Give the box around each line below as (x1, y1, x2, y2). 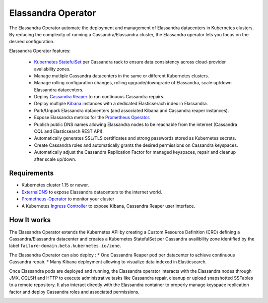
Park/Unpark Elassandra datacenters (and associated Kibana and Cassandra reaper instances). (34, 107, 229, 114)
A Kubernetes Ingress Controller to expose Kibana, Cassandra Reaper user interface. (21, 203, 196, 209)
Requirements (9, 169, 54, 178)
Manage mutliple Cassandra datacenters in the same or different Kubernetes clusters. (34, 72, 209, 79)
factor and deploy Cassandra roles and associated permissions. (9, 289, 140, 295)
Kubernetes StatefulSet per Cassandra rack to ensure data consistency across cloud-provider (34, 59, 226, 65)
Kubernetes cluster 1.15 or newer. (21, 182, 89, 188)
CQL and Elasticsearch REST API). (34, 128, 104, 134)
